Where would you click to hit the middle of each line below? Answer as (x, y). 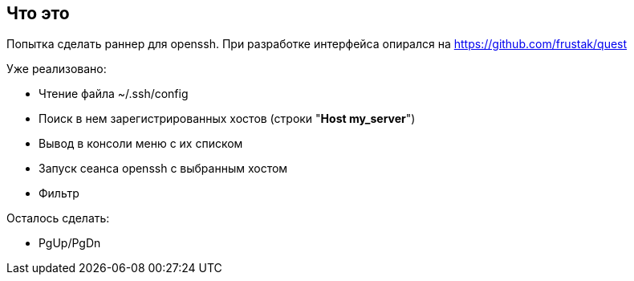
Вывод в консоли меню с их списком (141, 144)
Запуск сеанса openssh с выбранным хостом (163, 169)
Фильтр (59, 193)
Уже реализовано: (57, 69)
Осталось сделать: (58, 218)
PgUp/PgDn (70, 243)
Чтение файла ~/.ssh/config (114, 94)
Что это (38, 13)
